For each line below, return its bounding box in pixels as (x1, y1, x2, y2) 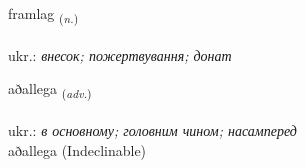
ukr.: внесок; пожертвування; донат (8, 44, 232, 65)
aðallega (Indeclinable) (8, 139, 147, 160)
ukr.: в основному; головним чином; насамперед (8, 120, 297, 141)
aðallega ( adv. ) (8, 78, 92, 102)
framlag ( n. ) (8, 3, 79, 26)
